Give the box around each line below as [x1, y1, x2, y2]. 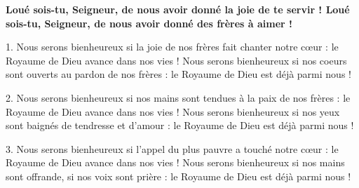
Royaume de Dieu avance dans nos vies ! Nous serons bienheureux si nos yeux [6, 104, 340, 119]
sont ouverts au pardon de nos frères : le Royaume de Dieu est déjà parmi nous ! [6, 67, 351, 81]
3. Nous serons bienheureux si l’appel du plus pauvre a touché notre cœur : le [6, 141, 339, 156]
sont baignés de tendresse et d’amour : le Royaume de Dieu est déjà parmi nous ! [6, 118, 354, 133]
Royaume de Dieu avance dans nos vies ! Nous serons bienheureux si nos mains [6, 155, 345, 170]
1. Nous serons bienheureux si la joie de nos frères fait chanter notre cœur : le [6, 39, 339, 54]
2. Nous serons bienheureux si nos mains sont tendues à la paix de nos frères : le [6, 90, 351, 105]
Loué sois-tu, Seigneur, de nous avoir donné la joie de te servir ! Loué [6, 2, 350, 16]
